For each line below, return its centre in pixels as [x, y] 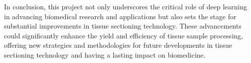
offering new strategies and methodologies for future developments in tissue [118, 45]
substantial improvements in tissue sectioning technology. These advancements [123, 26]
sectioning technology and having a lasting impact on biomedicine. [105, 54]
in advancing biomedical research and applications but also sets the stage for [120, 16]
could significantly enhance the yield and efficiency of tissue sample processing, [124, 35]
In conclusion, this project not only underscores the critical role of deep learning [125, 6]
